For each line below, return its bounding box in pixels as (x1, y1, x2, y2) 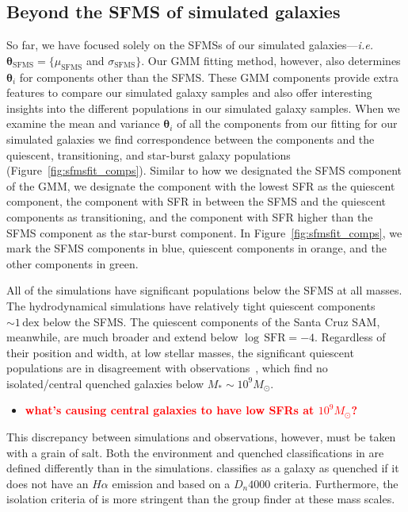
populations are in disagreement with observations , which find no (6, 360, 328, 376)
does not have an (6, 475, 89, 491)
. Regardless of (315, 329, 386, 345)
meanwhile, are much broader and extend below (6, 329, 238, 345)
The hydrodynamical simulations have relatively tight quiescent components (6, 297, 376, 314)
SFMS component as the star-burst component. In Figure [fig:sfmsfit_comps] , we (6, 224, 402, 241)
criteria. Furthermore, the (273, 475, 398, 491)
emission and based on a (112, 475, 231, 491)
